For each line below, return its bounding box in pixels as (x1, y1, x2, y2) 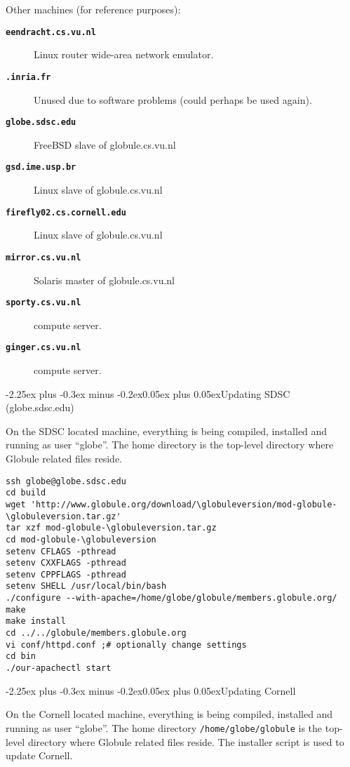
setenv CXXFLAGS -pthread (6, 558, 126, 568)
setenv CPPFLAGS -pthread (6, 569, 126, 580)
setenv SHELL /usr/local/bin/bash (6, 581, 167, 592)
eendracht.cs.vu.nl (6, 27, 96, 37)
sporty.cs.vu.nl (6, 298, 81, 308)
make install (6, 616, 66, 627)
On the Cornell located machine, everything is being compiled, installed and (6, 707, 333, 721)
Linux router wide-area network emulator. (34, 47, 214, 62)
